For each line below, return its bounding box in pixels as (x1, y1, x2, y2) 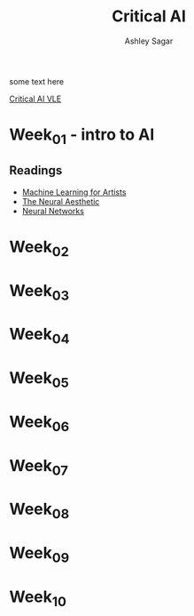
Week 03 (9, 280, 70, 304)
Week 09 (9, 543, 70, 566)
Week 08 (9, 500, 70, 522)
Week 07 (9, 455, 69, 479)
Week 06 (9, 412, 70, 435)
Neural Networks (21, 205, 84, 216)
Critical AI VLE (9, 93, 62, 104)
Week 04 (9, 324, 70, 348)
